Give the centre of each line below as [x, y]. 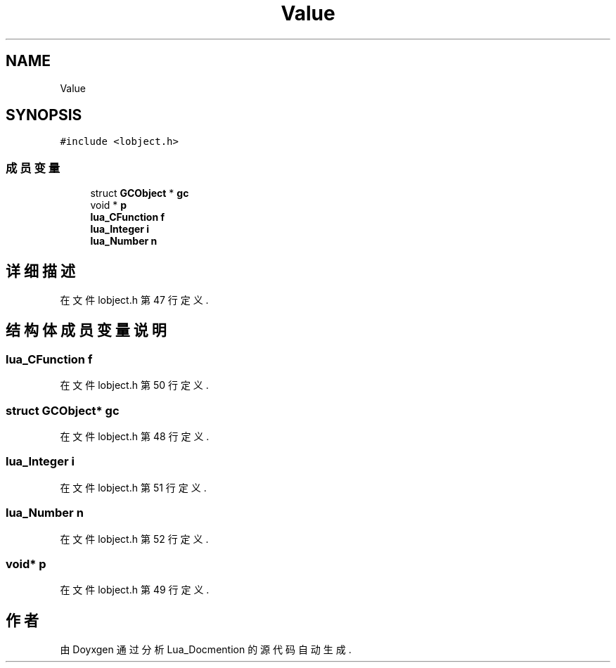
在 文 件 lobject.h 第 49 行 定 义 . [135, 590]
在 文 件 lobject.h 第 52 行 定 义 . [134, 539]
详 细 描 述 [40, 271]
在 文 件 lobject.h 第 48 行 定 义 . [135, 436]
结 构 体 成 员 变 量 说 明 [86, 330]
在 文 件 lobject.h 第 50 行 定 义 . [134, 385]
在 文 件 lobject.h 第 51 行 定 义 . [133, 487]
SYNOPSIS [44, 115]
